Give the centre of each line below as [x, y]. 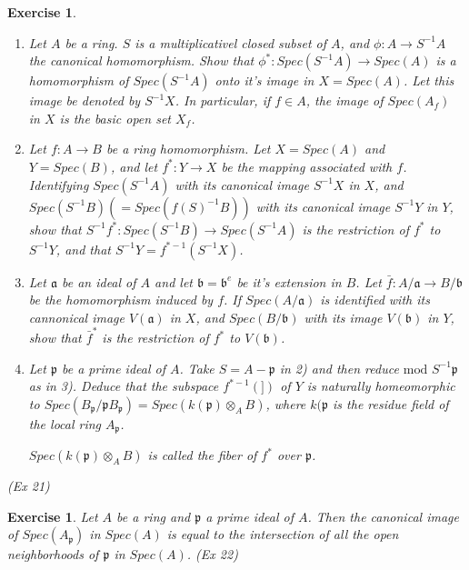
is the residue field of [391, 403]
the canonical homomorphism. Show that [141, 60]
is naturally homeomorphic [381, 386]
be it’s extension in [289, 281]
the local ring [65, 423]
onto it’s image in [264, 80]
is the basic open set [115, 118]
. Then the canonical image [383, 516]
